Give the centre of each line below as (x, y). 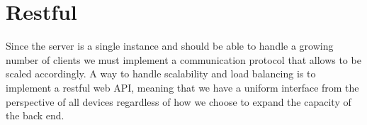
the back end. (35, 115)
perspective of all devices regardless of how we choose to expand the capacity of (179, 101)
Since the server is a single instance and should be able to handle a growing (170, 46)
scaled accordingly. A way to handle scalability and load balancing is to (161, 74)
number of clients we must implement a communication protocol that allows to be (183, 59)
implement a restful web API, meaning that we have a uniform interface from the (182, 87)
